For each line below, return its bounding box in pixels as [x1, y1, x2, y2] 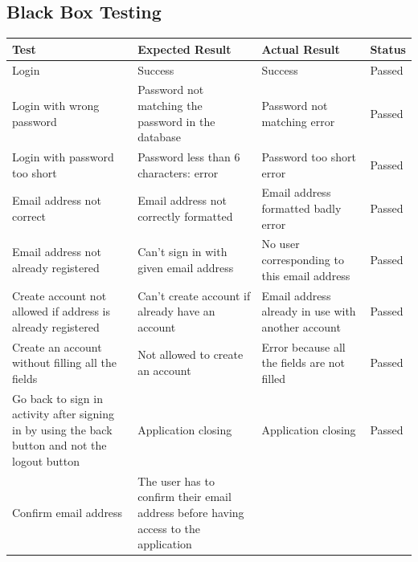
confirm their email [137, 488, 232, 505]
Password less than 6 [137, 149, 240, 165]
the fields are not [261, 354, 346, 371]
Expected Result [137, 40, 232, 57]
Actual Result [261, 40, 340, 57]
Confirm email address [12, 503, 123, 520]
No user [261, 235, 300, 252]
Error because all [261, 338, 346, 355]
